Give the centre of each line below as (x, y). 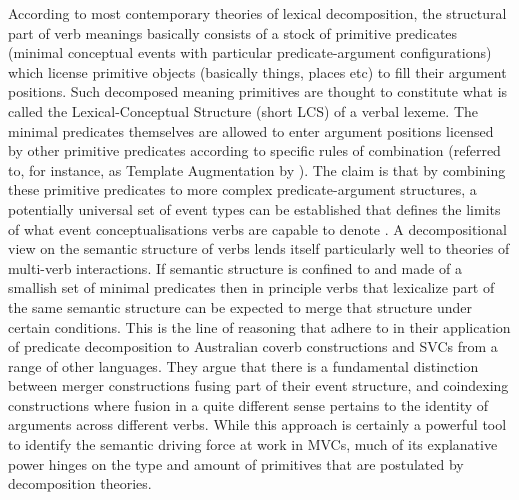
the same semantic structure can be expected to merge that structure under (240, 306)
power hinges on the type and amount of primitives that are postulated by (236, 463)
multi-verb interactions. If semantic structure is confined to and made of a (235, 267)
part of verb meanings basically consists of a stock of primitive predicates (233, 32)
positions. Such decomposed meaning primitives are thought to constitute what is (258, 91)
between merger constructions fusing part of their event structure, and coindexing (258, 385)
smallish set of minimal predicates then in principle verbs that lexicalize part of (251, 287)
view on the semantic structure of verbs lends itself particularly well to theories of (259, 248)
